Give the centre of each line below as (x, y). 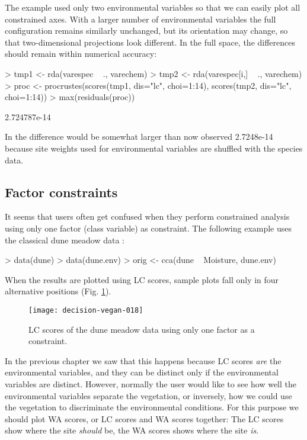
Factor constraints (61, 192)
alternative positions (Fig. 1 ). (58, 291)
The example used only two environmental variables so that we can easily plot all (153, 7)
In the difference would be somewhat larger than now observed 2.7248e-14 (139, 137)
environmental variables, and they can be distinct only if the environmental (142, 372)
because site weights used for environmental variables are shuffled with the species (154, 148)
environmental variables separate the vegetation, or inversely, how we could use (148, 395)
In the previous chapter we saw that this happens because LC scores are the (143, 360)
